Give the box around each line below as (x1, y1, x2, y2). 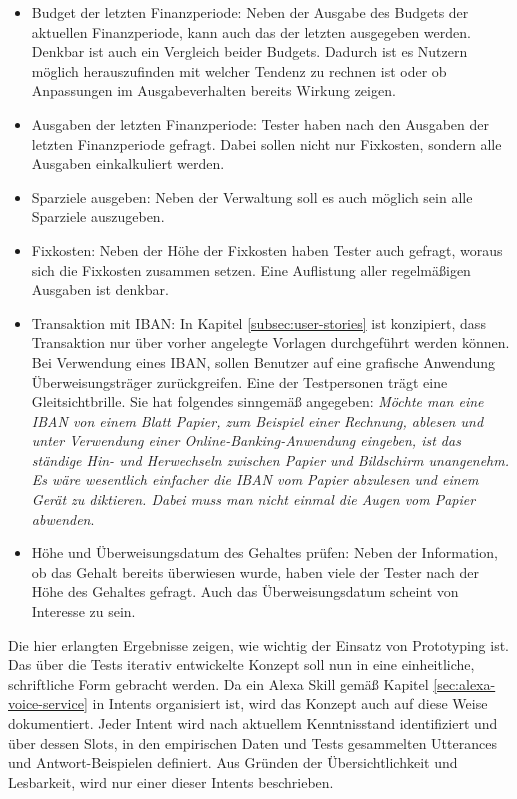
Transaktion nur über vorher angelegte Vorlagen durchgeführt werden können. (31, 332, 510, 353)
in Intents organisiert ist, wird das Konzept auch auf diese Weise (92, 693, 488, 714)
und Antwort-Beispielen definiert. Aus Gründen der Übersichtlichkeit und (8, 752, 458, 773)
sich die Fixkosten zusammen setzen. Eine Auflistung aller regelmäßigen (31, 259, 471, 280)
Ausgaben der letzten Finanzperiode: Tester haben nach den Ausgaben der (31, 113, 489, 134)
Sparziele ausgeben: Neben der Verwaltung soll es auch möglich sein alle (31, 186, 473, 207)
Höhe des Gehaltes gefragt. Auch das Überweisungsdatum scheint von (31, 581, 459, 602)
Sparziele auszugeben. (31, 206, 165, 227)
